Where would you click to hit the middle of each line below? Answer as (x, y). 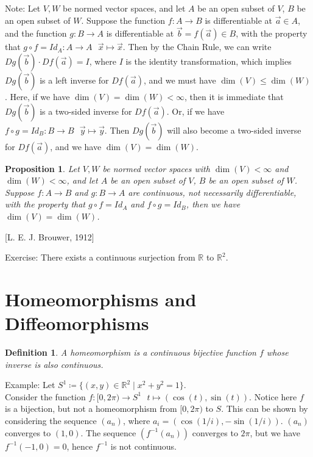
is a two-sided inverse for (86, 111)
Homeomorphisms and (101, 299)
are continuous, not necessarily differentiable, (212, 192)
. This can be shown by (265, 408)
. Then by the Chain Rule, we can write (197, 47)
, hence (80, 446)
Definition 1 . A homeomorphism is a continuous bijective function (131, 352)
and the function (36, 33)
